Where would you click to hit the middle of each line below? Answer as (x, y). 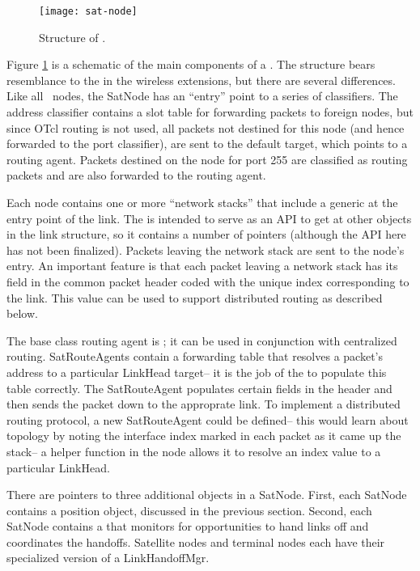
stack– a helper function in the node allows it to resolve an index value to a (194, 451)
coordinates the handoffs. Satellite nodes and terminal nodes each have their (196, 541)
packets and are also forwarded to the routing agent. (136, 175)
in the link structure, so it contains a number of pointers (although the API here (206, 234)
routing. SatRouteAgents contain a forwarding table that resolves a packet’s (195, 356)
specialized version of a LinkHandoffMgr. (108, 558)
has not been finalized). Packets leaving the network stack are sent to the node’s (206, 250)
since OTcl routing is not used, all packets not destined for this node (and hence (206, 127)
